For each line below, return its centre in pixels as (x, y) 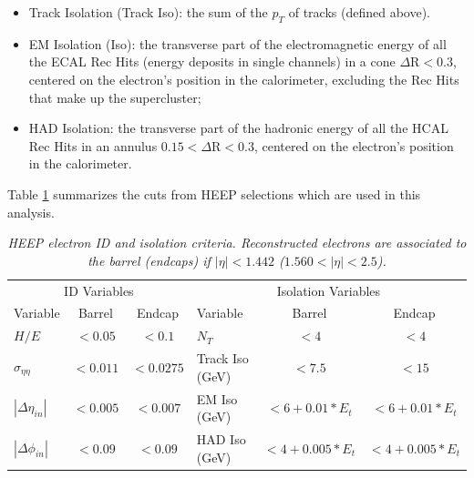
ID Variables (99, 290)
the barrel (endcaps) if (149, 260)
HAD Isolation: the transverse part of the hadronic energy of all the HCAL (238, 128)
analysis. (31, 212)
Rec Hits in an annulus (93, 145)
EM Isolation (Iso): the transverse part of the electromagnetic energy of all (237, 43)
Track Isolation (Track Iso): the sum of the (148, 12)
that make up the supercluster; (115, 97)
